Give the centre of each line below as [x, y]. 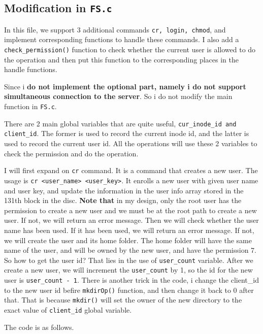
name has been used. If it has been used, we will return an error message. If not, [129, 230]
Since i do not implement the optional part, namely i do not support [125, 86]
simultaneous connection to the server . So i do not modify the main [118, 96]
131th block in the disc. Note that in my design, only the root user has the [123, 200]
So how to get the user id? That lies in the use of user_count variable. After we [129, 260]
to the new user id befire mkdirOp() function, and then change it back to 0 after [129, 290]
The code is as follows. [39, 327]
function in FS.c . [30, 106]
